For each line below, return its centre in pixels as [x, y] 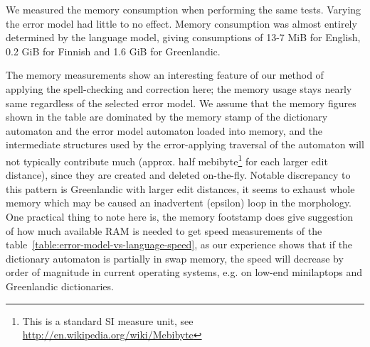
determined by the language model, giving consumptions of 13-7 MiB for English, [183, 37]
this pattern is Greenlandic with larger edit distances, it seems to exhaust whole [180, 188]
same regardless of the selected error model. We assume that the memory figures [181, 103]
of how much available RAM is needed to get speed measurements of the [164, 230]
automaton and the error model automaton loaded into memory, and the [164, 130]
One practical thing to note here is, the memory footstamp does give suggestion [180, 216]
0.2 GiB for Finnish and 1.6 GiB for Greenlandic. [113, 51]
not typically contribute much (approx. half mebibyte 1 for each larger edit [167, 160]
